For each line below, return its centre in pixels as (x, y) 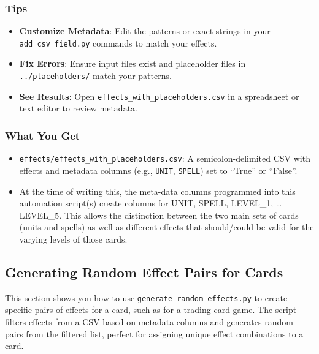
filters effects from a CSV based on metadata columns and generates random (149, 321)
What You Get (43, 135)
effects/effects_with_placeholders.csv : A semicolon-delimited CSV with (165, 158)
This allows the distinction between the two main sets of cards (181, 215)
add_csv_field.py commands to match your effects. (118, 43)
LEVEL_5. (40, 215)
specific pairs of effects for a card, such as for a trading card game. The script (151, 310)
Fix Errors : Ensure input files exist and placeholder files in (133, 63)
